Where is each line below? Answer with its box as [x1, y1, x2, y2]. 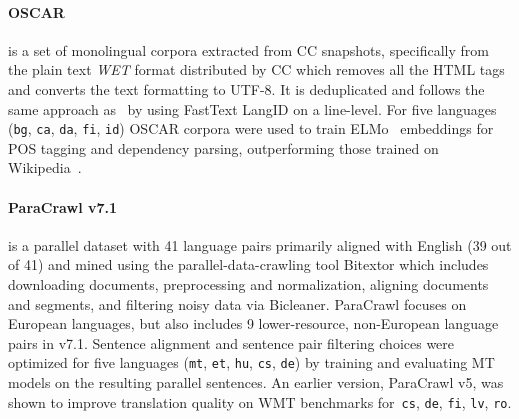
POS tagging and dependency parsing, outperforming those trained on [8, 137, 439, 158]
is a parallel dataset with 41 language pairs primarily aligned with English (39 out [8, 234, 512, 255]
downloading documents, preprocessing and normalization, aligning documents [8, 274, 489, 294]
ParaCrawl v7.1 [8, 196, 118, 217]
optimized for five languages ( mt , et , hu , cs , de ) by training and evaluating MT [8, 352, 495, 373]
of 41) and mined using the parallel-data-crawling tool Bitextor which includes [8, 254, 489, 275]
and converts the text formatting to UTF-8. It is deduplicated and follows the [8, 78, 485, 99]
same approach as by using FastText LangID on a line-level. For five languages [8, 98, 497, 119]
